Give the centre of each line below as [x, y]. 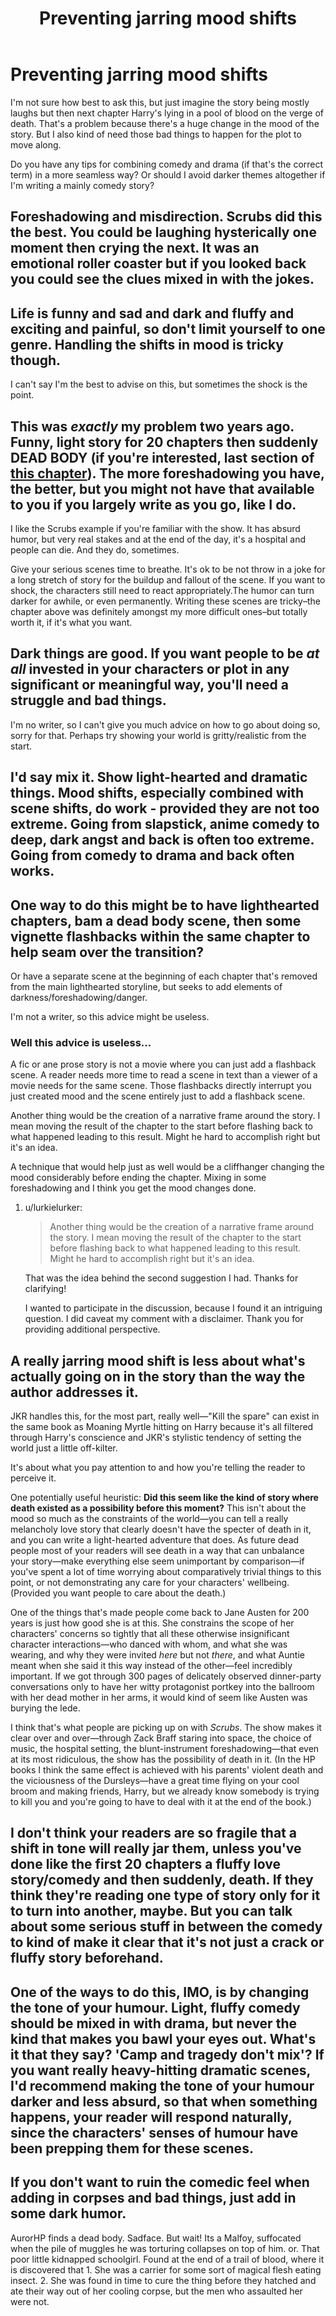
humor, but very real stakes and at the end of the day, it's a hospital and [158, 539]
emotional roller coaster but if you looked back [158, 263]
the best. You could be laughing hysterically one [163, 232]
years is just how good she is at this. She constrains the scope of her [152, 1623]
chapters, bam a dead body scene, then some [156, 920]
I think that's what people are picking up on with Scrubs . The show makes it [166, 1728]
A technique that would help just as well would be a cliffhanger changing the [167, 1167]
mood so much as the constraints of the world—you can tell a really [149, 1519]
